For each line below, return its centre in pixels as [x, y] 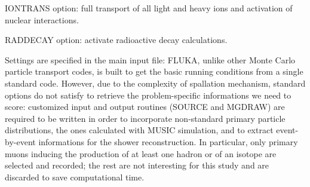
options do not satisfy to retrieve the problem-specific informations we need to [148, 95]
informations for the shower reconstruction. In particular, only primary [168, 141]
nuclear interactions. [42, 19]
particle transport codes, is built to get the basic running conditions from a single [154, 71]
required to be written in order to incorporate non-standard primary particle [145, 118]
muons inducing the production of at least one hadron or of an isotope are [141, 153]
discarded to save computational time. [75, 177]
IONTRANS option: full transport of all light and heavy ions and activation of [149, 8]
